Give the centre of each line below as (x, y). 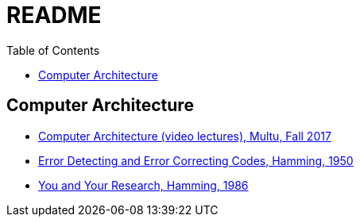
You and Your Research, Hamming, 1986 (143, 185)
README (54, 15)
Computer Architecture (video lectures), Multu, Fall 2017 (185, 136)
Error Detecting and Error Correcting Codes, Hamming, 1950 (196, 160)
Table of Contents (53, 50)
